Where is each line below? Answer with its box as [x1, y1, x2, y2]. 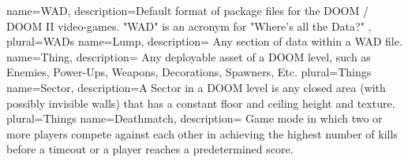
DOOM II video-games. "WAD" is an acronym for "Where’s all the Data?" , [6, 17, 372, 34]
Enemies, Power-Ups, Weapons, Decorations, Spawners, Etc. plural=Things [6, 64, 372, 80]
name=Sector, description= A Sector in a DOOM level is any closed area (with [6, 79, 386, 95]
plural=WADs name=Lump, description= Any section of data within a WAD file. [6, 33, 402, 50]
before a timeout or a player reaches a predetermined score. [6, 141, 294, 157]
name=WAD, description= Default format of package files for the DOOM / [6, 2, 369, 18]
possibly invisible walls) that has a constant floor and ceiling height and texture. [6, 94, 395, 111]
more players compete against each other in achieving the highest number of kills [6, 125, 398, 142]
